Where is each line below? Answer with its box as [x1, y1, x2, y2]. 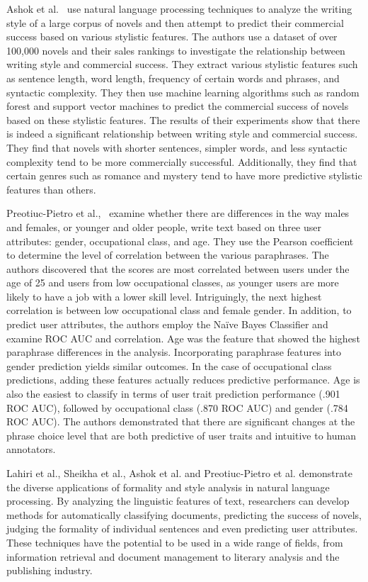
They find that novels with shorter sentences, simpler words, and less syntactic [6, 140, 347, 155]
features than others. [6, 181, 96, 196]
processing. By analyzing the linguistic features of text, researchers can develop [6, 493, 350, 508]
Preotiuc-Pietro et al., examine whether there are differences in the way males [6, 206, 350, 220]
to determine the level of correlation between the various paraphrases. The [6, 247, 329, 262]
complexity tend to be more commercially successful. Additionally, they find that [6, 154, 357, 169]
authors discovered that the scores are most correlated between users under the [6, 261, 350, 276]
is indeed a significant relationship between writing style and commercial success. [6, 126, 358, 141]
